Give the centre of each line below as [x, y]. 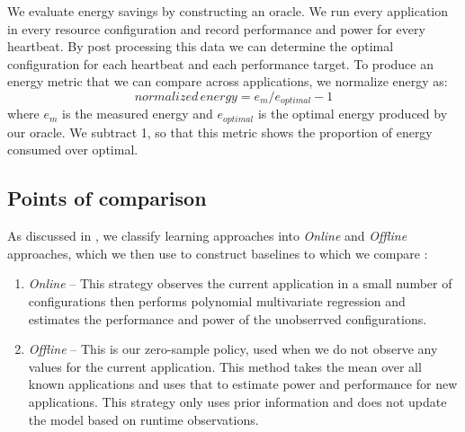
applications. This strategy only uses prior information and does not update [237, 402]
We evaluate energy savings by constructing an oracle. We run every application [228, 11]
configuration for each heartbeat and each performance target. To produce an [220, 63]
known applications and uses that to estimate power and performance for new [243, 384]
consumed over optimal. [73, 150]
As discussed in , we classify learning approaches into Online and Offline [207, 236]
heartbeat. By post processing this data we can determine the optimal [201, 46]
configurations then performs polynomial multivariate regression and [217, 301]
